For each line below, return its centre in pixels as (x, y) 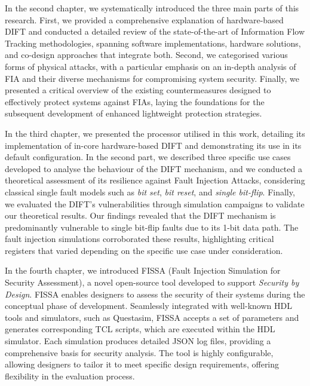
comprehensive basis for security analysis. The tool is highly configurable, (139, 352)
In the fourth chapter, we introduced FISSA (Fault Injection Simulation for (143, 270)
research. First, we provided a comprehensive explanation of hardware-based (144, 19)
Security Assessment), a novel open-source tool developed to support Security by (152, 282)
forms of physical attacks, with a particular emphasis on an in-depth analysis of (151, 66)
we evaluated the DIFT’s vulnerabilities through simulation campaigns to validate (155, 203)
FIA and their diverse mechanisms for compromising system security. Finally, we (152, 78)
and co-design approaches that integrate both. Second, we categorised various (146, 55)
